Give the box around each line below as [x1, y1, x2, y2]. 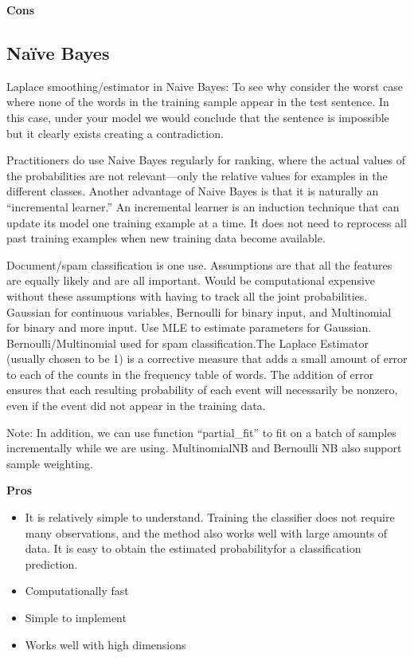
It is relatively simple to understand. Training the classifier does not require [25, 509, 395, 526]
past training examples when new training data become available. [6, 230, 326, 246]
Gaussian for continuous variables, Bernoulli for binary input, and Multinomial [6, 303, 392, 320]
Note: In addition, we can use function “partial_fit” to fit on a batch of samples [6, 424, 396, 440]
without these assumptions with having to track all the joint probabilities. [6, 287, 368, 304]
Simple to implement [25, 609, 127, 626]
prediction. [25, 555, 78, 572]
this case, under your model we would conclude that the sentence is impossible [6, 108, 389, 125]
